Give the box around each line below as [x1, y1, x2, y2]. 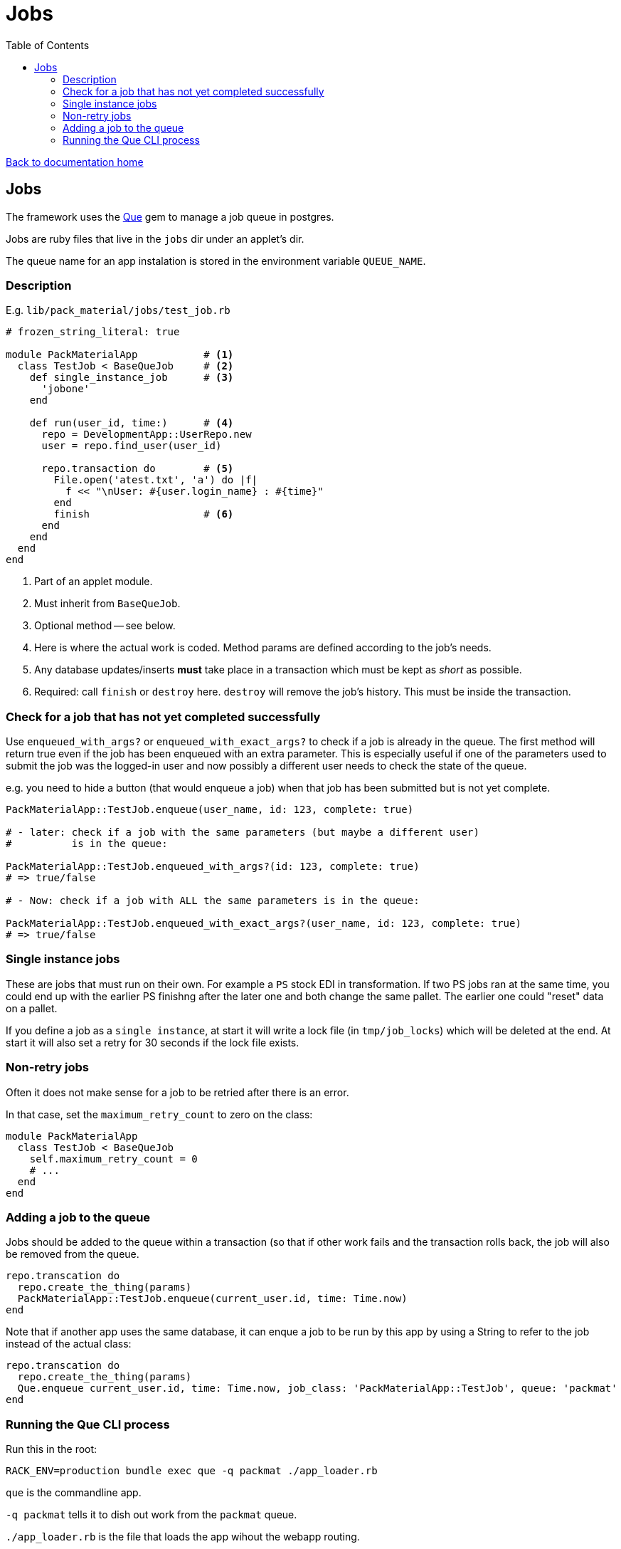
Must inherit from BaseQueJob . [34, 597, 181, 610]
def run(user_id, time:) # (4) [29, 417, 234, 429]
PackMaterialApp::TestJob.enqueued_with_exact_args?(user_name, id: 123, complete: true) [6, 918, 521, 930]
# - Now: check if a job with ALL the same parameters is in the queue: [6, 895, 420, 907]
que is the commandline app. [6, 1486, 142, 1499]
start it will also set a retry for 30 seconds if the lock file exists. [6, 1036, 299, 1049]
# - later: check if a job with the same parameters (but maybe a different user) [6, 826, 479, 839]
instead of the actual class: [6, 1338, 132, 1350]
